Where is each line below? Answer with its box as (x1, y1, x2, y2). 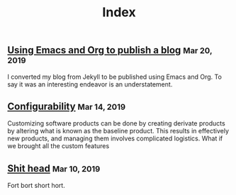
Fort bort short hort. (7, 182, 65, 190)
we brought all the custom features (7, 142, 110, 150)
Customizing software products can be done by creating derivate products (7, 119, 225, 128)
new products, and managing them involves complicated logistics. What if (7, 134, 223, 143)
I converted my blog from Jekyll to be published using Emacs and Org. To (7, 72, 222, 81)
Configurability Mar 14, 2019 (7, 101, 126, 112)
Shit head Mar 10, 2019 (7, 162, 101, 174)
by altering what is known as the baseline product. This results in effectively (7, 127, 229, 135)
